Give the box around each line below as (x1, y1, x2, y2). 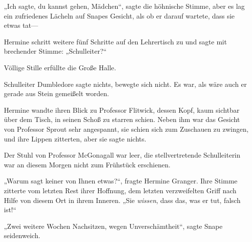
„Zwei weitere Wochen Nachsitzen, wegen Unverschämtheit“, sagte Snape (4, 221, 223, 231)
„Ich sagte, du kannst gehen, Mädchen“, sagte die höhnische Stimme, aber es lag (4, 1, 245, 11)
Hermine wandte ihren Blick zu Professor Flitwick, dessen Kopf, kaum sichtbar (4, 104, 240, 115)
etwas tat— (4, 20, 39, 30)
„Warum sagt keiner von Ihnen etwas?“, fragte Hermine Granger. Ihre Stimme (4, 176, 238, 186)
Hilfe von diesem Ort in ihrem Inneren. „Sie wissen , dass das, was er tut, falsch (4, 195, 241, 205)
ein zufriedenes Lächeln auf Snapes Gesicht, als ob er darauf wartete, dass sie (4, 10, 235, 20)
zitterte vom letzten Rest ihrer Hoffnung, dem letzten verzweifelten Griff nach (4, 185, 237, 195)
